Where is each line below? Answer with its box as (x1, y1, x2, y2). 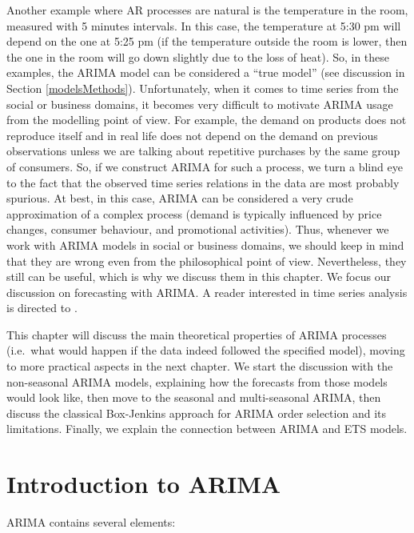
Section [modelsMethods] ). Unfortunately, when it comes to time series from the (6, 79, 399, 96)
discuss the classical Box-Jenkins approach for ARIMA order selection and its (6, 404, 386, 421)
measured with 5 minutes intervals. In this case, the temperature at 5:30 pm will (6, 17, 401, 34)
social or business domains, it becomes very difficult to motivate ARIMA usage (6, 95, 393, 112)
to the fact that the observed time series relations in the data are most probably (6, 174, 400, 190)
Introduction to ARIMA (6, 467, 281, 500)
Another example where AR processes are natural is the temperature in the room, (6, 2, 408, 18)
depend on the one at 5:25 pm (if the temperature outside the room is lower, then (6, 33, 408, 50)
